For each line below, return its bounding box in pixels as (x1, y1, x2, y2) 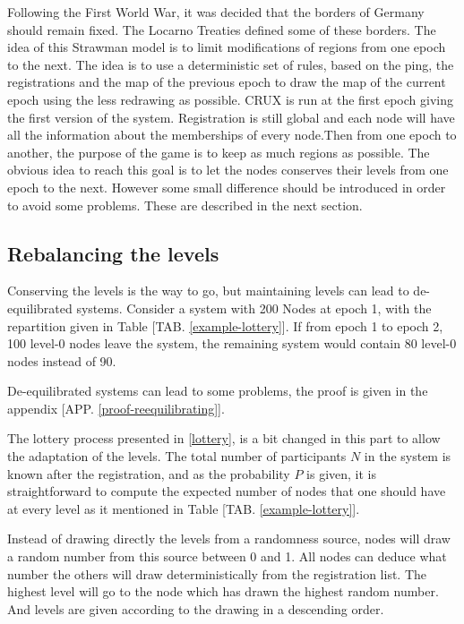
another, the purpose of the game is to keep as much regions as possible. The (7, 142, 430, 161)
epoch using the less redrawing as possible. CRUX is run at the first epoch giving (7, 90, 453, 108)
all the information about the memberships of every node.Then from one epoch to (7, 125, 457, 144)
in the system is (364, 447, 451, 466)
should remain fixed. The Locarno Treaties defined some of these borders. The (7, 20, 436, 38)
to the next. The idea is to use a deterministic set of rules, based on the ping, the (7, 55, 454, 73)
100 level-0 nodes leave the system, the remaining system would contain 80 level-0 (7, 334, 457, 353)
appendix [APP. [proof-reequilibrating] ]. (7, 398, 225, 417)
